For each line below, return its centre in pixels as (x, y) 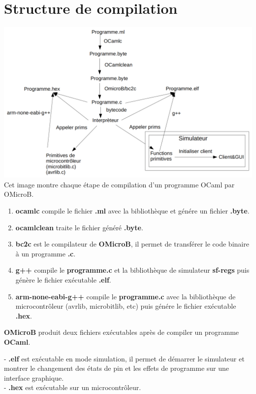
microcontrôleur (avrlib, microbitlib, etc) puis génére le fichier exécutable (126, 306)
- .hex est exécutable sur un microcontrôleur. (73, 387)
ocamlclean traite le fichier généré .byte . (79, 227)
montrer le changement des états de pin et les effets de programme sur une (117, 368)
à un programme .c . (46, 253)
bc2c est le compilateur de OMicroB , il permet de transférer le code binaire (132, 244)
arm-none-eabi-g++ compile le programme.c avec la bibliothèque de (126, 296)
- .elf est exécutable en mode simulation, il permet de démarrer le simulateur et (124, 358)
